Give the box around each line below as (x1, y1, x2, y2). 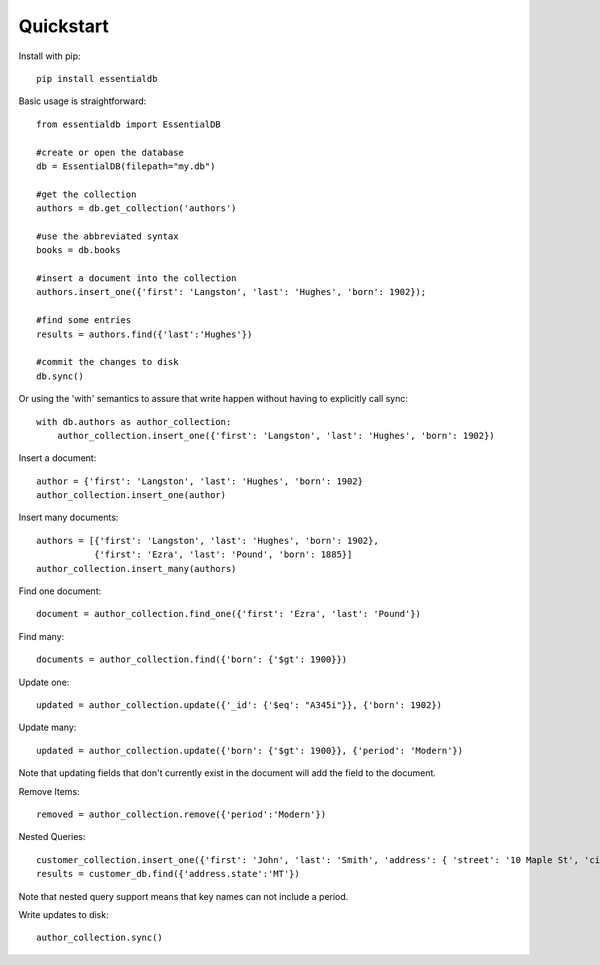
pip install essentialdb (36, 73, 158, 84)
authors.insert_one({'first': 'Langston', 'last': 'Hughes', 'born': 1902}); (36, 286, 427, 298)
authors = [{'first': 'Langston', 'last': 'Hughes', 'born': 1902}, (36, 535, 379, 546)
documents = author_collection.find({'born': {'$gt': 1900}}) (36, 654, 348, 665)
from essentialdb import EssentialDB (36, 118, 222, 130)
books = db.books (36, 245, 121, 256)
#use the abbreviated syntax (36, 230, 179, 242)
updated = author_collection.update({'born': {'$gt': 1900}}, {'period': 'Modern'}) (36, 745, 464, 756)
